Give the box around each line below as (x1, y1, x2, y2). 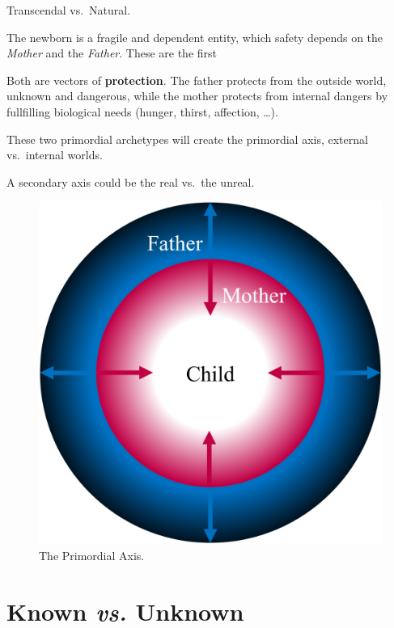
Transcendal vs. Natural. (6, 2, 131, 18)
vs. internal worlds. (6, 146, 103, 163)
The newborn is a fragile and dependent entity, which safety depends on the (6, 28, 383, 45)
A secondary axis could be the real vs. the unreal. (6, 173, 255, 190)
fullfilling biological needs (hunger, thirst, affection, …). (6, 103, 278, 120)
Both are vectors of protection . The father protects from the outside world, (6, 71, 387, 88)
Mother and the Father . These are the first (6, 44, 218, 61)
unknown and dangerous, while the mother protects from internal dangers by (6, 87, 388, 104)
